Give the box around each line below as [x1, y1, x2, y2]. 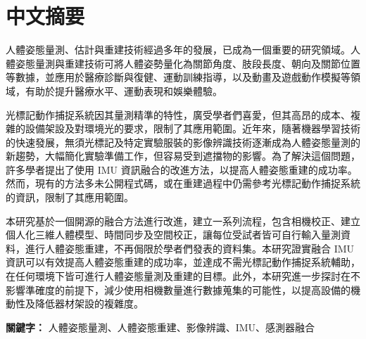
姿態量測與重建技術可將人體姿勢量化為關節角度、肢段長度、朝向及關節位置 [15, 56, 360, 70]
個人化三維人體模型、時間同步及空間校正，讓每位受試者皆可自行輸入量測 [6, 227, 341, 242]
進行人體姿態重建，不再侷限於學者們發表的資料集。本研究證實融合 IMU [25, 241, 355, 255]
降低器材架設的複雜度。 [34, 296, 144, 311]
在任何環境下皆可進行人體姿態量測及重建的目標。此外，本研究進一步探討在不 [6, 269, 360, 283]
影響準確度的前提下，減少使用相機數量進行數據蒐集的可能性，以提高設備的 [6, 282, 351, 297]
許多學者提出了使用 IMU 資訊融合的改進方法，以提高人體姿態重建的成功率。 [6, 162, 358, 177]
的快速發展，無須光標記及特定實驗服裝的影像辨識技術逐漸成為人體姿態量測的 [6, 134, 360, 149]
